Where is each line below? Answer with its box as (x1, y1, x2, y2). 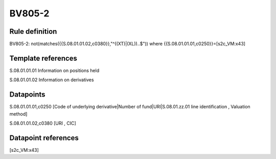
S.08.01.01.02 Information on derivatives (9, 77, 94, 83)
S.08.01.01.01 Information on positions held (9, 67, 100, 74)
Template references (9, 54, 78, 62)
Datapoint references (9, 133, 79, 142)
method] (9, 110, 28, 117)
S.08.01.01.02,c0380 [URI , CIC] (9, 120, 76, 126)
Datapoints (9, 90, 45, 99)
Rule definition (9, 27, 57, 36)
